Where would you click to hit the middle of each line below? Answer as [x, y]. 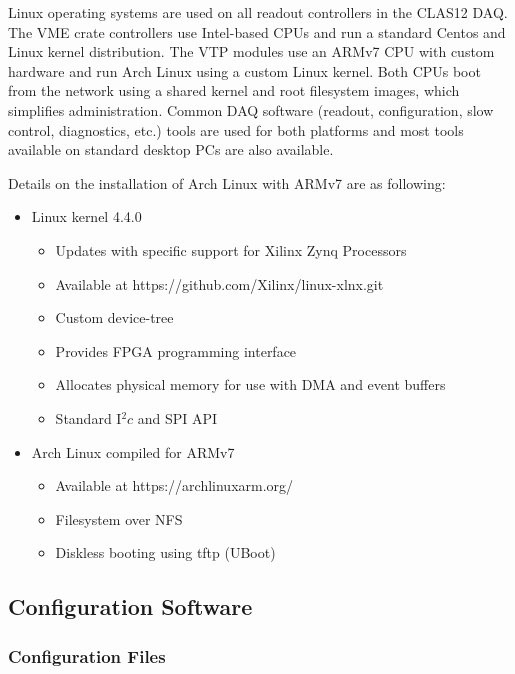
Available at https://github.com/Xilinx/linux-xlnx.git [219, 283]
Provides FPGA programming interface [176, 350]
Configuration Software [130, 606]
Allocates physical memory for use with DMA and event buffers [250, 384]
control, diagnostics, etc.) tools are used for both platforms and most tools [236, 129]
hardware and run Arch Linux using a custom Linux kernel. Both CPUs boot [244, 70]
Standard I [88, 417]
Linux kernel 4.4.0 [86, 216]
